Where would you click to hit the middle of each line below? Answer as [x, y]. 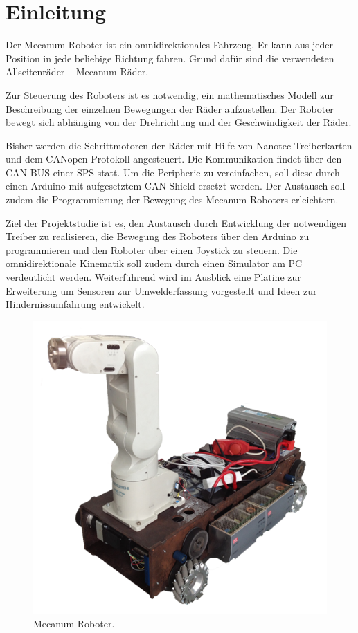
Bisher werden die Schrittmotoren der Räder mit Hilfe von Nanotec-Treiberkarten [179, 145]
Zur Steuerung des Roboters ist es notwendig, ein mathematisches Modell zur [170, 94]
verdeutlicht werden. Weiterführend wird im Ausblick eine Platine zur [153, 277]
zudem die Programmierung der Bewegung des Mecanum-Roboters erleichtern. [172, 200]
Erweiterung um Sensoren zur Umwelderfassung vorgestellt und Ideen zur [161, 290]
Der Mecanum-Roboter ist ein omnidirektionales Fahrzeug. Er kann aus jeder [169, 45]
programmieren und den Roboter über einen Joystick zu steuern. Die [152, 249]
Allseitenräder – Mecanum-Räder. [77, 72]
